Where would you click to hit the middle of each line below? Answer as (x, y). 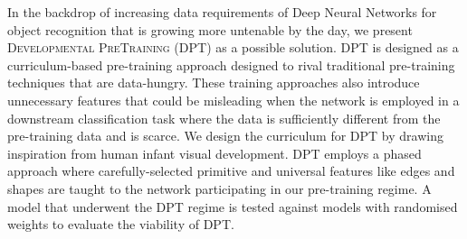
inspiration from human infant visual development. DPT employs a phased (214, 153)
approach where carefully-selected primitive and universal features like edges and (231, 171)
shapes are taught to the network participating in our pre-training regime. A (219, 188)
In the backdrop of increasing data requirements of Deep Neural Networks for (222, 12)
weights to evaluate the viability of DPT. (121, 224)
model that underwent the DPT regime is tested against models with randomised (233, 206)
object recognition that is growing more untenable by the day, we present (210, 29)
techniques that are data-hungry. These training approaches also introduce (214, 83)
